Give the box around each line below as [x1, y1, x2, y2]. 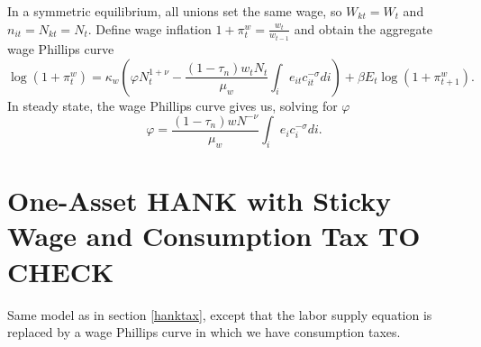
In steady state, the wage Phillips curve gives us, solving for [7, 96, 338, 114]
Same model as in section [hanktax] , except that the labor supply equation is [7, 305, 432, 324]
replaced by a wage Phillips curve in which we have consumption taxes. [7, 323, 401, 342]
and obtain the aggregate [294, 19, 433, 38]
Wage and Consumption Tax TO [7, 217, 421, 254]
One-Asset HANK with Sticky [7, 182, 392, 219]
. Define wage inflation [87, 19, 212, 38]
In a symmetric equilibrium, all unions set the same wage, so [7, 2, 342, 20]
